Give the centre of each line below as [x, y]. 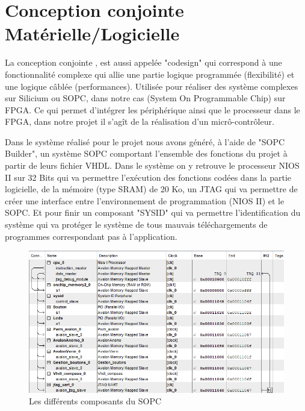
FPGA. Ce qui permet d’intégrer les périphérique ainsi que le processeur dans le [152, 109]
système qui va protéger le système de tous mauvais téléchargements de [136, 224]
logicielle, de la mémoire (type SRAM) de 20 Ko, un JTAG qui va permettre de [151, 189]
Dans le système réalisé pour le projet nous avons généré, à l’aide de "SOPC [145, 141]
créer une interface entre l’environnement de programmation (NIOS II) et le [145, 200]
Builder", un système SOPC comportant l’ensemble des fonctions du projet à [146, 153]
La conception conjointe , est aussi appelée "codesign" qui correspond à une [143, 62]
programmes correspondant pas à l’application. [91, 236]
